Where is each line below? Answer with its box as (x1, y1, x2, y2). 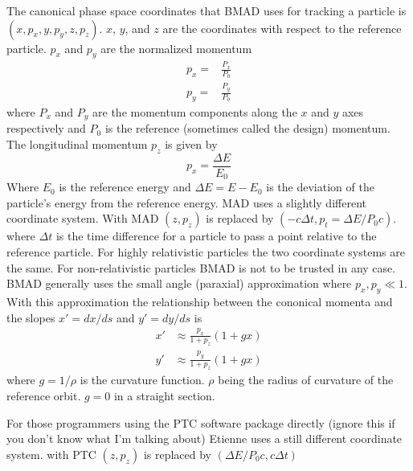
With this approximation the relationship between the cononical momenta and (6, 293, 393, 310)
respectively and (6, 120, 86, 137)
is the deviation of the (266, 178, 374, 195)
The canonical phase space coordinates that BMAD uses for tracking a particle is (6, 2, 407, 18)
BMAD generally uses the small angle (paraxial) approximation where (6, 275, 352, 292)
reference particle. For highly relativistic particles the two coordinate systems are (6, 244, 405, 260)
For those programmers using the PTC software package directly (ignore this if (6, 414, 395, 431)
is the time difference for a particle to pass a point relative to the (55, 227, 377, 244)
